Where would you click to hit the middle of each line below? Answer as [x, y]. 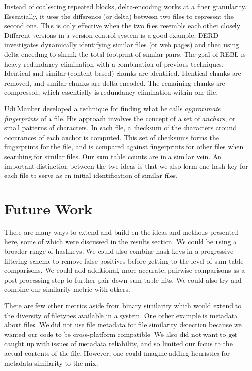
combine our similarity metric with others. [67, 289]
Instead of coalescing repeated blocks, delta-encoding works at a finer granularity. [126, 6]
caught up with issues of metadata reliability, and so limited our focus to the [118, 344]
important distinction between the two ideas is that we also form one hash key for [126, 166]
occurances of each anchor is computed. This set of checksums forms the [112, 137]
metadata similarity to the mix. [51, 362]
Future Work [49, 208]
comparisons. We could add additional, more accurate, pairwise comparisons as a [125, 270]
